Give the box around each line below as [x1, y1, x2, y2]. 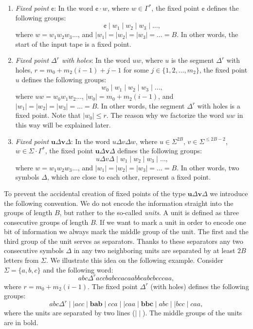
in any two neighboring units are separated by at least [73, 245, 235, 256]
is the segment [171, 55, 214, 65]
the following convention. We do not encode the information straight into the [4, 198, 234, 208]
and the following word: [43, 264, 113, 274]
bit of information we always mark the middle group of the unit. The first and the [4, 226, 249, 237]
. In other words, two [177, 162, 239, 172]
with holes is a [197, 100, 240, 110]
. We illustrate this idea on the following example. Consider [46, 255, 223, 265]
